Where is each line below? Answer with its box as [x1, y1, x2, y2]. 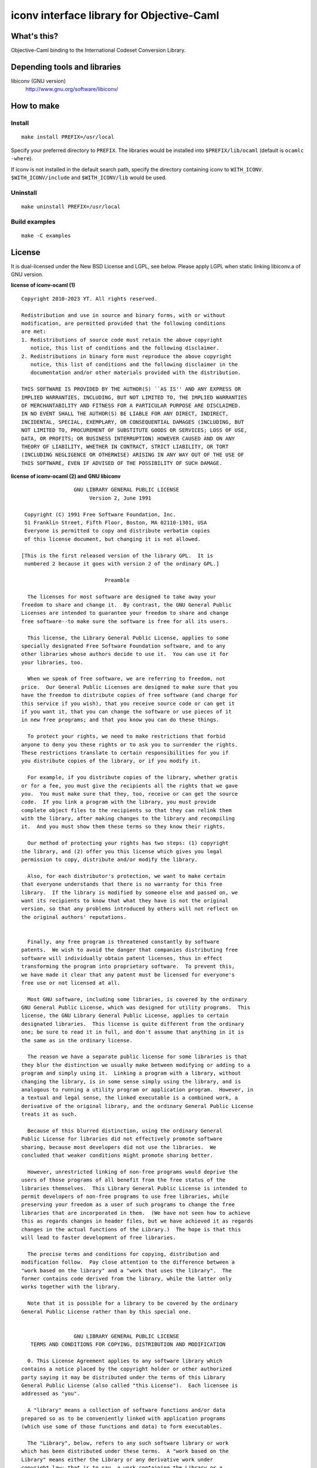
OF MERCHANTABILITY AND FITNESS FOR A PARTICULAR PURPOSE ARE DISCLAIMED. [21, 402, 241, 409]
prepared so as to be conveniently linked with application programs [21, 1415, 226, 1422]
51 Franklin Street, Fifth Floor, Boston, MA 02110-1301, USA [24, 520, 207, 526]
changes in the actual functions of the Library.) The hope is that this [21, 1226, 241, 1233]
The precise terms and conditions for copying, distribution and [27, 1251, 220, 1257]
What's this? [11, 31, 59, 41]
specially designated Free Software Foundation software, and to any [21, 642, 226, 649]
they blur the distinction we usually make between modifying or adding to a [21, 1062, 251, 1068]
